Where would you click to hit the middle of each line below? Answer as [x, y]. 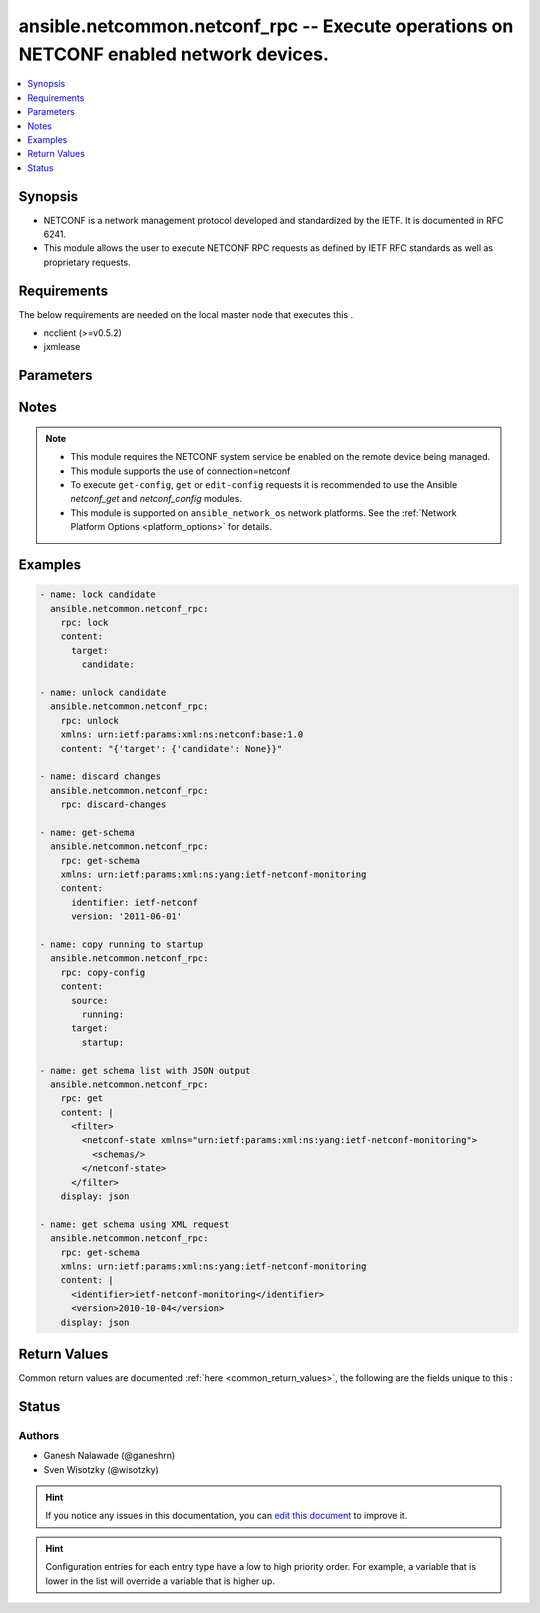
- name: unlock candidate [103, 692]
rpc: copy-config [103, 972]
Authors [39, 1435]
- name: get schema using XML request [134, 1224]
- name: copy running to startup [121, 944]
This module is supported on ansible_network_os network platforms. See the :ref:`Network [263, 512]
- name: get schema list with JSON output [145, 1070]
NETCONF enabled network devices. [174, 54]
